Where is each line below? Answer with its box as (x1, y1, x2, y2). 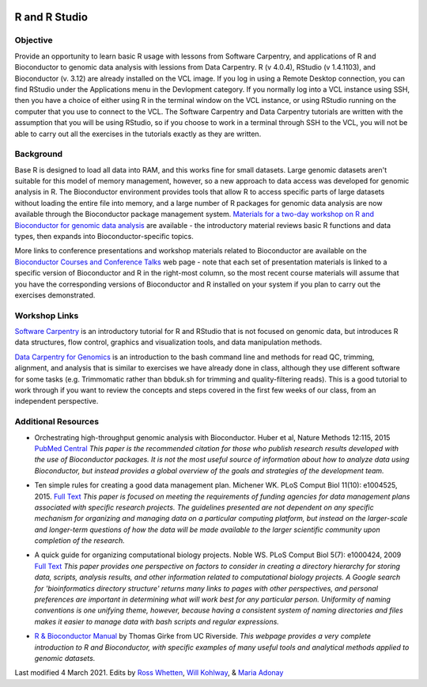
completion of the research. (34, 536, 126, 545)
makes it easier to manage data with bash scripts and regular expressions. (34, 617, 280, 626)
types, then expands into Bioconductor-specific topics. (14, 231, 194, 241)
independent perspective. (14, 397, 99, 406)
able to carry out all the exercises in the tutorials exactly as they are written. (14, 129, 262, 139)
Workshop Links (14, 309, 79, 321)
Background (14, 149, 63, 160)
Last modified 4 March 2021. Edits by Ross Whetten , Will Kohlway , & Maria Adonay (14, 668, 284, 678)
